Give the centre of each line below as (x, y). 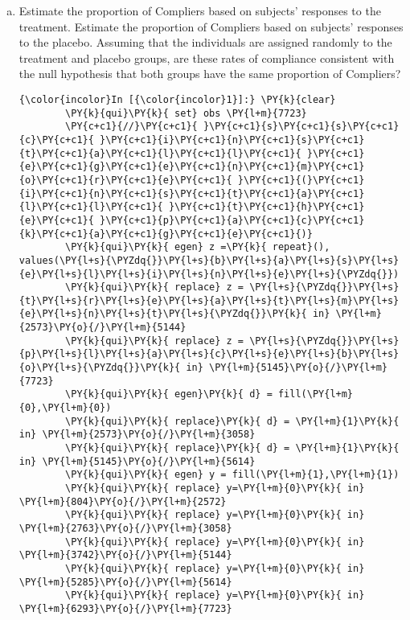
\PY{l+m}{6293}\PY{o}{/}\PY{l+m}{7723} (125, 608)
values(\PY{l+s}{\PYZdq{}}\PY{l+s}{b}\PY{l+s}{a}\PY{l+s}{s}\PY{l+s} (209, 260)
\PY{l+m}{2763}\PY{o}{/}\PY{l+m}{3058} (125, 528)
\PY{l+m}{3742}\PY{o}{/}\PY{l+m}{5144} (125, 555)
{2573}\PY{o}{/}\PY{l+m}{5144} (102, 328)
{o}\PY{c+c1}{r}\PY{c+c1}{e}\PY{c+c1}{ (125, 180)
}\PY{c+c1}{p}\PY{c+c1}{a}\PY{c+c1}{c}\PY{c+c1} (232, 220)
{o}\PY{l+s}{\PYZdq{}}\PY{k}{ (100, 368)
